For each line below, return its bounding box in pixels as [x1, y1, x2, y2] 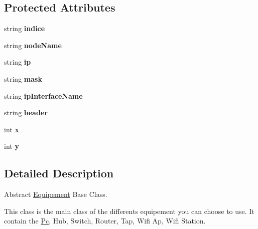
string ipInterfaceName [4, 90, 83, 101]
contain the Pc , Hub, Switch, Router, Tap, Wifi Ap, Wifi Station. [4, 215, 206, 226]
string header [4, 107, 48, 118]
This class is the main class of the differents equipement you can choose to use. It [4, 205, 254, 216]
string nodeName [4, 40, 62, 50]
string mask [4, 73, 42, 84]
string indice [4, 23, 45, 34]
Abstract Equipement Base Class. [4, 189, 107, 199]
